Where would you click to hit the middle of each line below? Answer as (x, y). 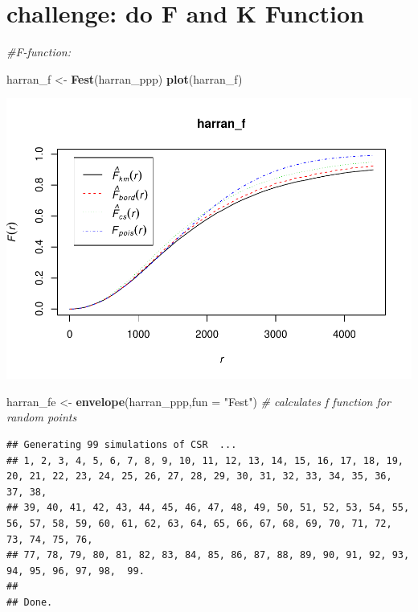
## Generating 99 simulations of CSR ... (122, 445)
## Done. (30, 602)
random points (42, 417)
